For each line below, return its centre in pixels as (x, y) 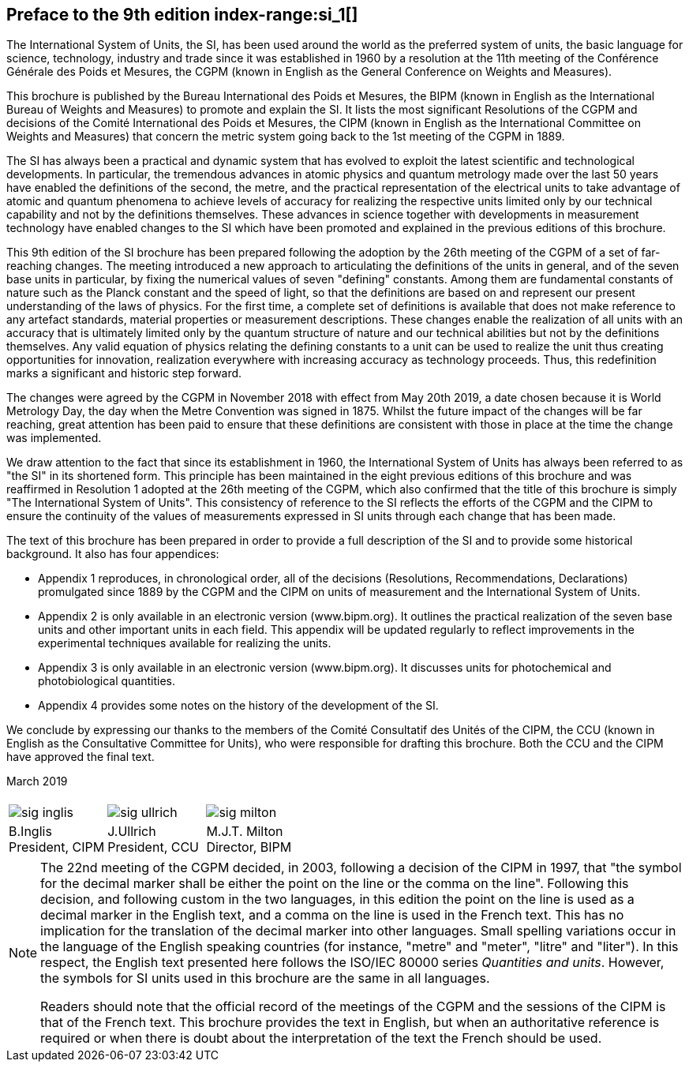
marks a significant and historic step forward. (124, 373)
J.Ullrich (132, 832)
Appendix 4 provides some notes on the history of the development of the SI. (238, 706)
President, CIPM (57, 847)
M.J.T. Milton (245, 832)
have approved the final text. (81, 757)
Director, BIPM (249, 847)
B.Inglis (30, 832)
